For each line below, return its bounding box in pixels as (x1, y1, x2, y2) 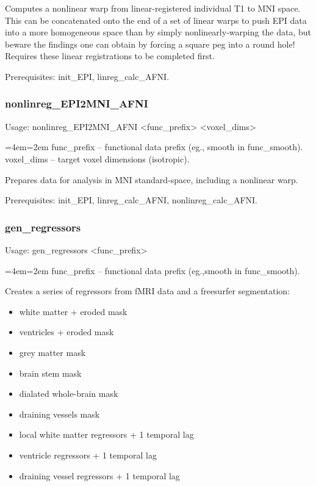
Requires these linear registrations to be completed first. (5, 49, 215, 62)
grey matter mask (19, 346, 86, 358)
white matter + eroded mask (19, 305, 127, 317)
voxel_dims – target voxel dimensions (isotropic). (5, 152, 190, 165)
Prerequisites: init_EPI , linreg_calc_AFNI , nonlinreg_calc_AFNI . (5, 194, 257, 206)
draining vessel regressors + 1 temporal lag (19, 469, 180, 482)
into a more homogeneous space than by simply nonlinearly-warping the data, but (5, 26, 312, 38)
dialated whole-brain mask (19, 387, 118, 400)
